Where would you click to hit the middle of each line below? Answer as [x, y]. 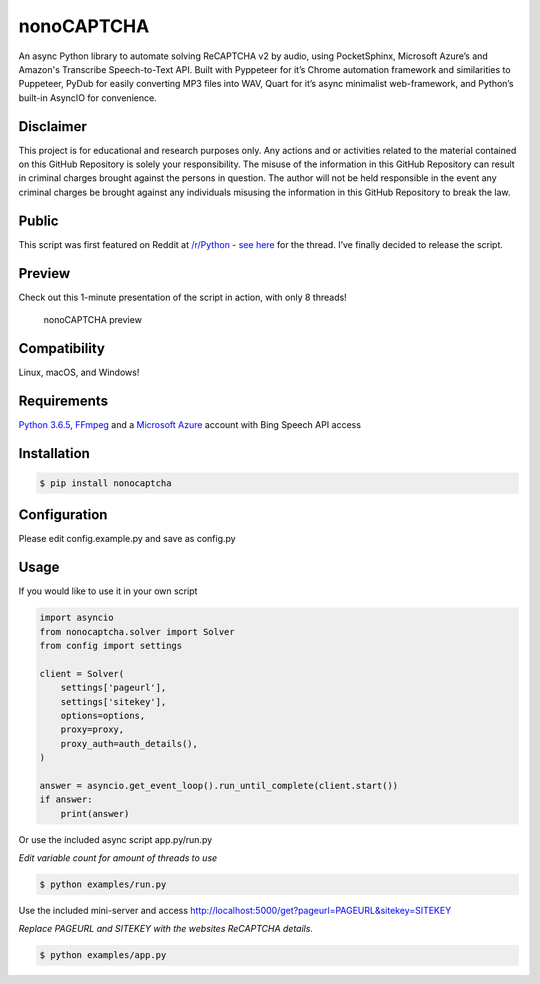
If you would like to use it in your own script [108, 591]
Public [38, 220]
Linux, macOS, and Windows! [79, 372]
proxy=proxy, [92, 729]
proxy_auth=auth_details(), [129, 743]
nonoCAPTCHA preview [92, 319]
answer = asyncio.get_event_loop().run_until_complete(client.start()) [219, 785]
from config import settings [111, 645]
